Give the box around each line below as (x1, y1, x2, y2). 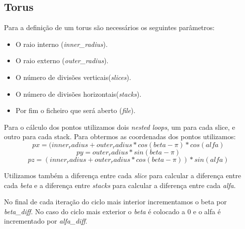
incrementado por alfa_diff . (4, 216, 87, 226)
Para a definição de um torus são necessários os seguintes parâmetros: (4, 22, 215, 33)
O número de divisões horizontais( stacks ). (15, 88, 142, 99)
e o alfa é (193, 206, 221, 216)
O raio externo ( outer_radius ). (15, 55, 109, 66)
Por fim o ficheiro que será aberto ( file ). (15, 105, 136, 115)
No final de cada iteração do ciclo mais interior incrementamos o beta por (4, 196, 227, 207)
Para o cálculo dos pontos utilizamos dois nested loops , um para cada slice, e (4, 121, 235, 132)
